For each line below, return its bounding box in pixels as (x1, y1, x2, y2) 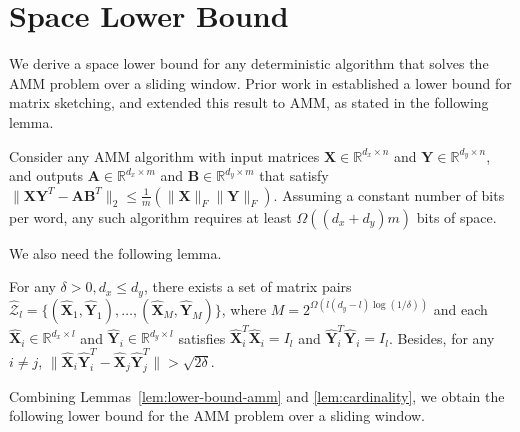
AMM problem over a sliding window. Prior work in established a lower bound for (9, 72, 512, 93)
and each (433, 298, 488, 319)
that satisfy (259, 165, 329, 186)
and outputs (9, 165, 83, 186)
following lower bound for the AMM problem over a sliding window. (9, 405, 425, 426)
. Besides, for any (388, 327, 495, 348)
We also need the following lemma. (9, 242, 222, 263)
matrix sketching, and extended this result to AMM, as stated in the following (9, 92, 489, 113)
